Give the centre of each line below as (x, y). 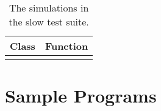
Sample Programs (81, 96)
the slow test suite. (49, 22)
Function (66, 46)
